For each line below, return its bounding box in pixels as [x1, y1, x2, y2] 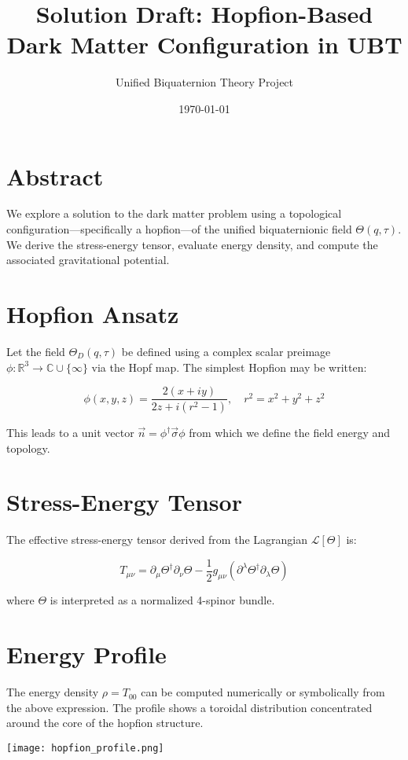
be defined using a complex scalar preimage [121, 343, 331, 359]
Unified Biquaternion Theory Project [115, 74, 294, 90]
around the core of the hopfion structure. [6, 714, 204, 731]
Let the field [6, 343, 65, 359]
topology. [6, 439, 50, 456]
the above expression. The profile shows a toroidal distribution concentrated [6, 699, 373, 715]
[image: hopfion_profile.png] [6, 742, 164, 754]
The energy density [6, 684, 99, 700]
